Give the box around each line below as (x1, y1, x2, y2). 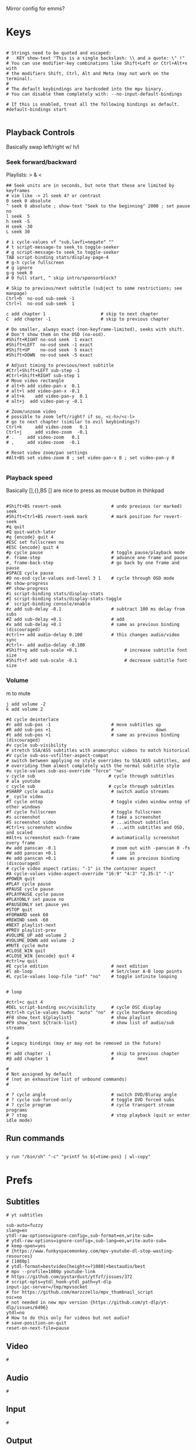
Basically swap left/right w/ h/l (6, 143, 79, 150)
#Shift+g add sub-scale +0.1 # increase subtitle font (6, 647, 188, 654)
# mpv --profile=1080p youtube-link (6, 1269, 96, 1275)
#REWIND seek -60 (6, 917, 49, 923)
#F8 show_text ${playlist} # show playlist (6, 1014, 151, 1021)
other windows (6, 804, 41, 810)
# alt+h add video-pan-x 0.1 (6, 383, 80, 389)
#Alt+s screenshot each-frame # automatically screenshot (6, 835, 180, 840)
